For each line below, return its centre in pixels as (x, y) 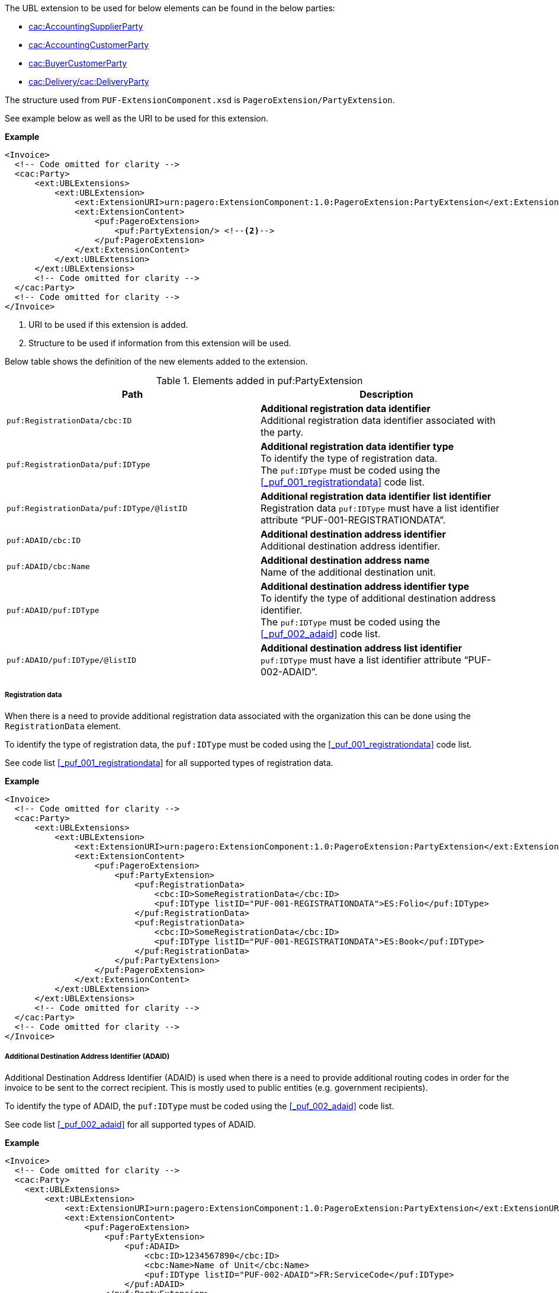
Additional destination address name (345, 560)
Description (386, 394)
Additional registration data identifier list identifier (376, 496)
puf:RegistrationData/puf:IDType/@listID (97, 508)
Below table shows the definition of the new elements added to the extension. (156, 361)
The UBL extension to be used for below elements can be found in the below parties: (170, 8)
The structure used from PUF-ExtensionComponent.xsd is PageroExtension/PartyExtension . (200, 100)
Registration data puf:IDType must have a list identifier (380, 508)
